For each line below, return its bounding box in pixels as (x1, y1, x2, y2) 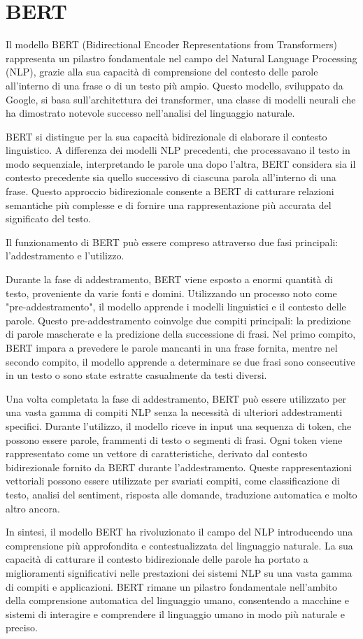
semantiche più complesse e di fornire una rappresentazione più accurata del (6, 197, 332, 212)
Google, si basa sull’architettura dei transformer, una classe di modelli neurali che (6, 92, 356, 106)
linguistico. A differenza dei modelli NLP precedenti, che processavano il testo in (6, 143, 350, 157)
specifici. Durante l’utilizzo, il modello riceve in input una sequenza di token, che (6, 418, 352, 433)
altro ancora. (6, 501, 60, 515)
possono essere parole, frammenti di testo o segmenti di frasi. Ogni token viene (6, 432, 343, 447)
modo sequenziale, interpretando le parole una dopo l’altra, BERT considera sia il (6, 156, 356, 171)
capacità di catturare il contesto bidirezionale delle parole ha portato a (6, 552, 308, 566)
